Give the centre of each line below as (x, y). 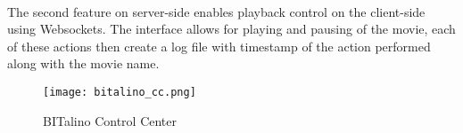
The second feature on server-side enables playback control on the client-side (216, 11)
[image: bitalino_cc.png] (120, 92)
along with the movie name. (83, 63)
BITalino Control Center (110, 120)
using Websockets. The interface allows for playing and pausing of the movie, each (231, 29)
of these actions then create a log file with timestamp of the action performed (219, 46)
